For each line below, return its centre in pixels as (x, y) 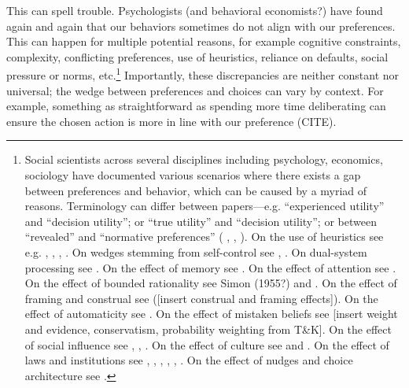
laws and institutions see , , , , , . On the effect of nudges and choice (189, 360)
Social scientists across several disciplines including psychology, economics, (204, 159)
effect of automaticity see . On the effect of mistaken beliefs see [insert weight (211, 314)
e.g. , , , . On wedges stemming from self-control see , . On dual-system (196, 251)
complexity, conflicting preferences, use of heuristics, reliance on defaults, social (197, 56)
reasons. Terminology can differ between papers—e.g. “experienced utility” (204, 206)
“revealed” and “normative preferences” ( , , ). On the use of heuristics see (204, 236)
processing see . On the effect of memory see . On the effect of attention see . (210, 267)
